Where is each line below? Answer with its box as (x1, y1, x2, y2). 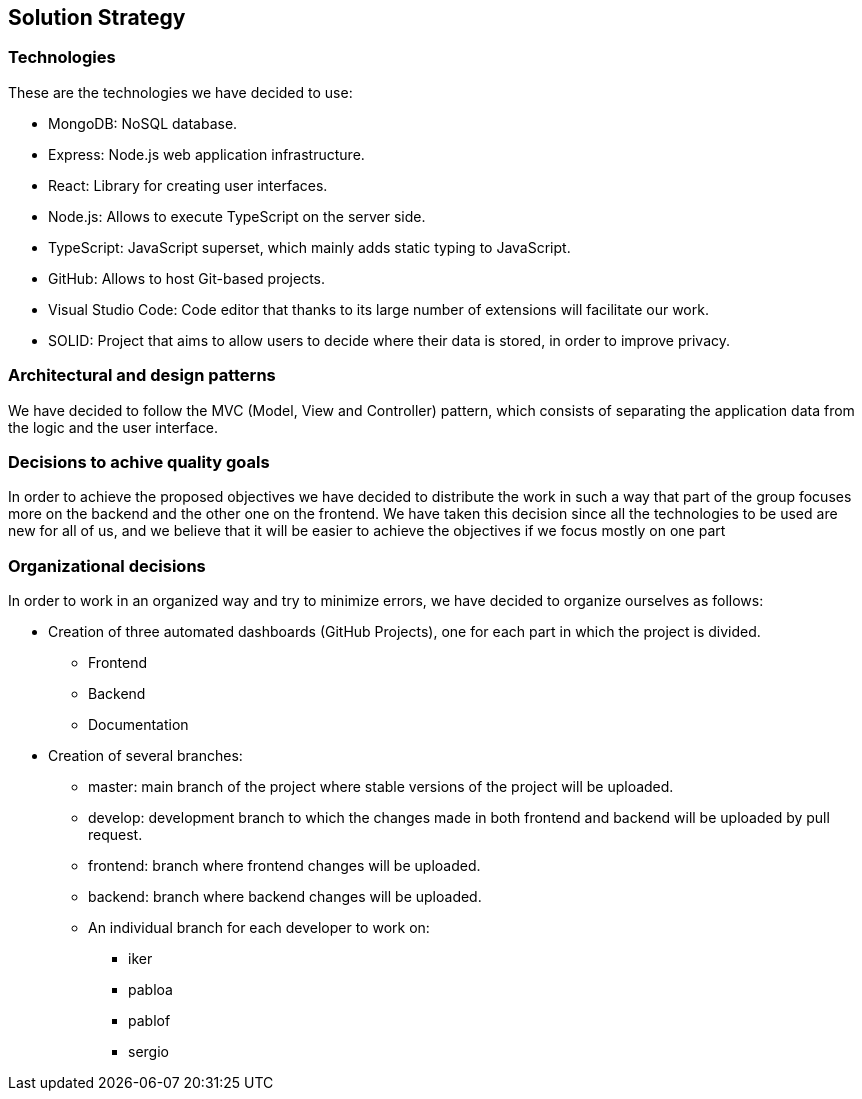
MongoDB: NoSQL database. (48, 114, 238, 132)
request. (88, 826, 143, 844)
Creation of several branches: (48, 747, 243, 765)
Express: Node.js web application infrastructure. (48, 145, 365, 163)
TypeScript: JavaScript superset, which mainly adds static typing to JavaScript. (48, 238, 571, 256)
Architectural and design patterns (8, 365, 276, 386)
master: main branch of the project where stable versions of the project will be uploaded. (88, 778, 674, 796)
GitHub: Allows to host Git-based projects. (48, 269, 325, 287)
